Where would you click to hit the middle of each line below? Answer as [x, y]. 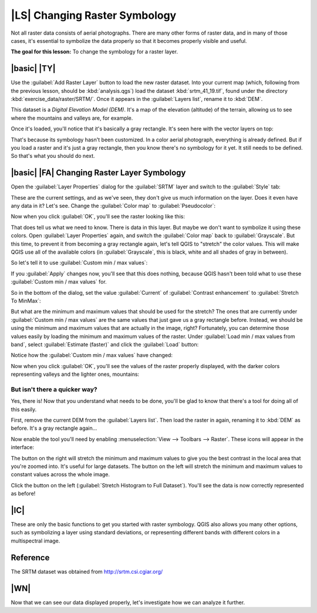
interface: [23, 447]
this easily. [24, 409]
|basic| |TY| [33, 68]
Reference [30, 558]
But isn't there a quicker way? [54, 389]
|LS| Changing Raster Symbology [94, 15]
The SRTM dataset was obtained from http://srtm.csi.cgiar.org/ [87, 571]
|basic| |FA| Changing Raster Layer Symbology [98, 173]
